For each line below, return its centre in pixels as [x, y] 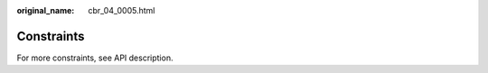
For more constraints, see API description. [95, 58]
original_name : [46, 10]
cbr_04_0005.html [122, 10]
